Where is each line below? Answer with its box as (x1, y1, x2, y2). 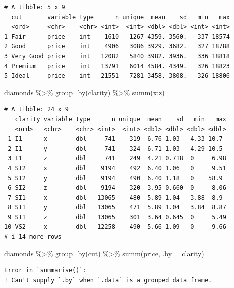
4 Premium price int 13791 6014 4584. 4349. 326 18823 (4, 62, 230, 70)
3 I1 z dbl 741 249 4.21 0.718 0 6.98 (8, 155, 226, 162)
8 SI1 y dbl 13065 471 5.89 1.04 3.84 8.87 (8, 204, 226, 211)
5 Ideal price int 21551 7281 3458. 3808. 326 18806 (4, 72, 230, 80)
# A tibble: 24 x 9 (4, 106, 69, 113)
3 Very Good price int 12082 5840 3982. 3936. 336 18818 (4, 52, 230, 60)
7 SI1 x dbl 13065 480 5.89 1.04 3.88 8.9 (8, 194, 223, 201)
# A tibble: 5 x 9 (4, 4, 65, 11)
